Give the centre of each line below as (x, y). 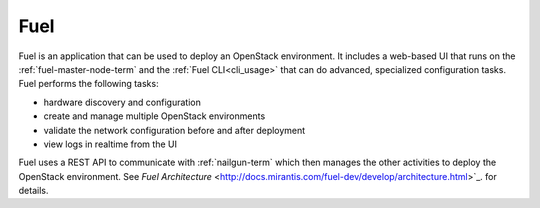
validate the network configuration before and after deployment (174, 130)
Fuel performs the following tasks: (88, 84)
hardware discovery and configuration (122, 102)
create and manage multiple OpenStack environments (154, 116)
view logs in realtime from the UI (110, 144)
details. (33, 191)
